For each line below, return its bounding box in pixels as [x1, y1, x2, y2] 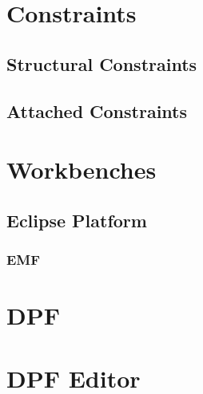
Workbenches [6, 153, 157, 186]
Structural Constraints [6, 51, 197, 76]
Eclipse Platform [6, 207, 147, 232]
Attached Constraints [6, 98, 188, 123]
